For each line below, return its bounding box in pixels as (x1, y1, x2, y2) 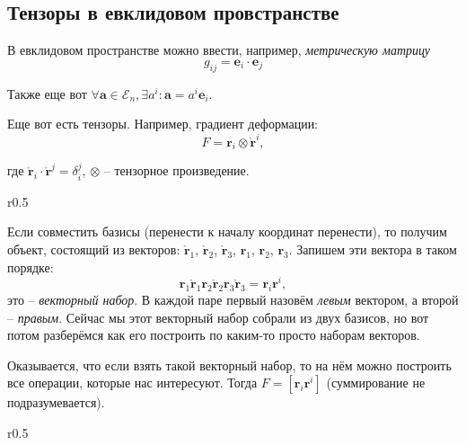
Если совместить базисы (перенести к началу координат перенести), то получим (7, 222, 447, 241)
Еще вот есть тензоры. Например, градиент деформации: (7, 114, 319, 133)
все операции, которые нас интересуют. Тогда (7, 373, 258, 392)
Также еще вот (7, 84, 87, 102)
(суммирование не (326, 373, 426, 392)
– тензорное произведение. (103, 161, 250, 180)
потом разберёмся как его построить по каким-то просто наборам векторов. (7, 325, 420, 344)
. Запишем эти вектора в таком (288, 239, 457, 258)
